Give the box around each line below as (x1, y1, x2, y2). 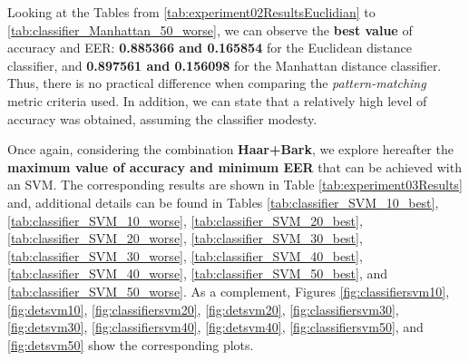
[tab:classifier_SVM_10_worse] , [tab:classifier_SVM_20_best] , (7, 210, 363, 229)
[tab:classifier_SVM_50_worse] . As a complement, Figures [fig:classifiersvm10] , (7, 281, 450, 300)
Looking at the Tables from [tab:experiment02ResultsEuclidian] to (7, 3, 376, 21)
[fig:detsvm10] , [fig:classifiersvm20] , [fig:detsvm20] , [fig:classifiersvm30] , (7, 299, 399, 318)
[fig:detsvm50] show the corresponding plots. (7, 335, 254, 354)
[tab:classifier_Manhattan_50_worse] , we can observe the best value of (7, 20, 413, 39)
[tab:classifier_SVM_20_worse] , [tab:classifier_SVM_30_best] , (7, 229, 363, 248)
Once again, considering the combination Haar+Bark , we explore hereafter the (7, 140, 454, 159)
